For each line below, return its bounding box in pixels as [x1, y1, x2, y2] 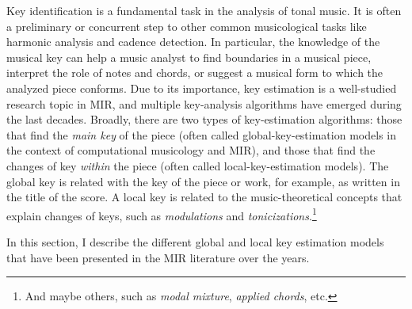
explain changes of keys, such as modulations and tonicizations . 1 [6, 204, 317, 223]
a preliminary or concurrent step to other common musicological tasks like [6, 17, 367, 34]
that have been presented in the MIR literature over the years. [6, 249, 310, 265]
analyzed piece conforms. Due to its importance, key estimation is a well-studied [6, 79, 397, 96]
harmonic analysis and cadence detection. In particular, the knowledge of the [6, 33, 380, 50]
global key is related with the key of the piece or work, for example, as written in [6, 173, 400, 189]
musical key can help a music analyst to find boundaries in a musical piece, [6, 48, 372, 65]
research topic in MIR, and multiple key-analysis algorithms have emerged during [6, 95, 402, 112]
